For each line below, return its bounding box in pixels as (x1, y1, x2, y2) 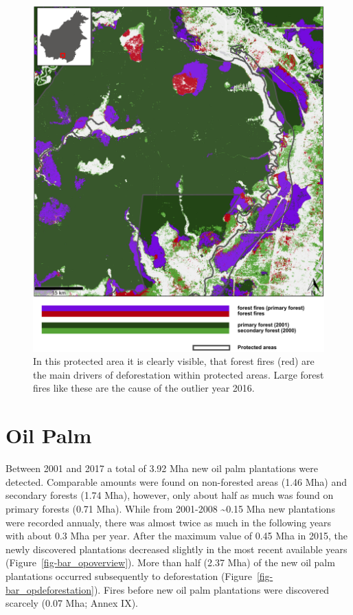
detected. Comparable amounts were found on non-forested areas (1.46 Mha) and (5, 474, 347, 489)
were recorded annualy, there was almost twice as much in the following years (5, 515, 332, 529)
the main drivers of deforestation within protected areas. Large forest (33, 367, 324, 381)
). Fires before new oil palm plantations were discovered (93, 582, 329, 596)
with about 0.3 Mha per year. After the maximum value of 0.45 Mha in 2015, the (5, 528, 348, 543)
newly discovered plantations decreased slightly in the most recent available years (5, 541, 348, 556)
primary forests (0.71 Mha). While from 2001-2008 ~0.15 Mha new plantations (5, 501, 335, 515)
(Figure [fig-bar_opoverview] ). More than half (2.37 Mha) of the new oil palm (5, 555, 335, 570)
